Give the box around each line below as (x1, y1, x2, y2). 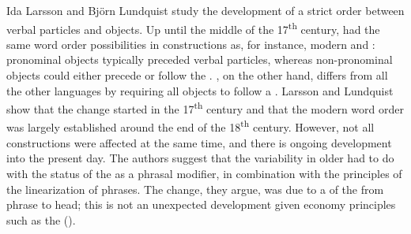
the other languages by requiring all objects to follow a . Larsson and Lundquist (6, 82, 394, 98)
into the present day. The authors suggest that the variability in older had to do (6, 150, 394, 166)
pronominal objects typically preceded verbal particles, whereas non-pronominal (6, 51, 393, 68)
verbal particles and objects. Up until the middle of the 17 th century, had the (6, 18, 380, 37)
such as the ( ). (6, 211, 76, 228)
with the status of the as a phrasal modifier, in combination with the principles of (6, 165, 402, 181)
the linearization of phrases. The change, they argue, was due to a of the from (6, 180, 384, 197)
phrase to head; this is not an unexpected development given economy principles (6, 196, 396, 213)
